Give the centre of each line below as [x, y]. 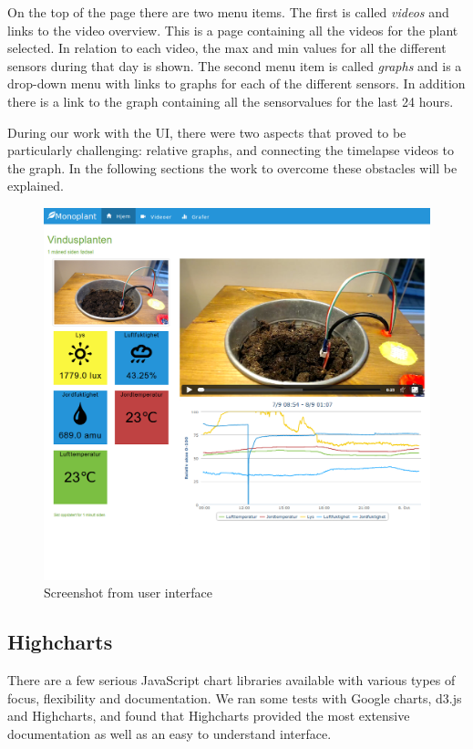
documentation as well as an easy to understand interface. [170, 733]
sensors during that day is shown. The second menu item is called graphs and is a [235, 65]
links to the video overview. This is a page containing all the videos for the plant [233, 30]
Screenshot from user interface [129, 593]
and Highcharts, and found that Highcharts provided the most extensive [209, 716]
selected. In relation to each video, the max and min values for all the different [227, 48]
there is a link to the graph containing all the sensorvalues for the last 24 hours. [231, 101]
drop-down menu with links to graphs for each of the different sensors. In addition [236, 83]
